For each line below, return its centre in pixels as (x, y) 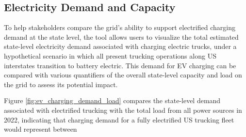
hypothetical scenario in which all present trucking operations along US (110, 55)
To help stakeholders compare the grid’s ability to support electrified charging (120, 27)
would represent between (41, 129)
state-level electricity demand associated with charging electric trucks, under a (120, 46)
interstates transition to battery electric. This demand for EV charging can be (120, 65)
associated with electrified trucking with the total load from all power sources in (123, 110)
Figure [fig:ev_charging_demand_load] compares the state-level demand (112, 100)
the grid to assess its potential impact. (61, 84)
